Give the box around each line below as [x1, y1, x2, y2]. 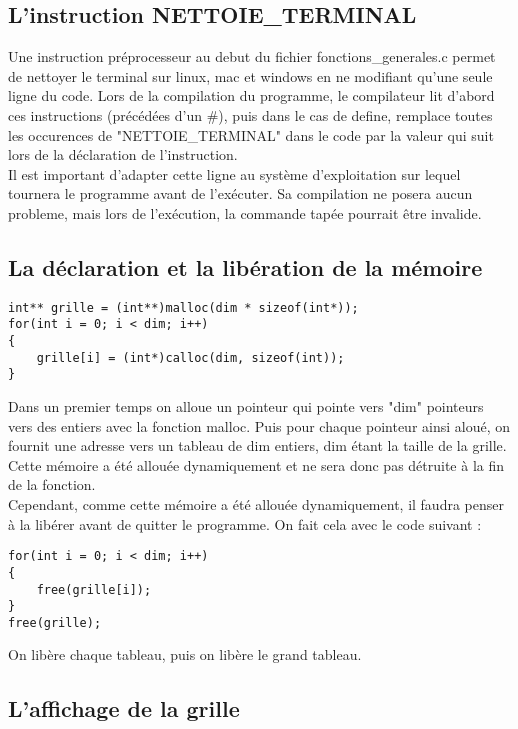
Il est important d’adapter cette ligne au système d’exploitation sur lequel [8, 163, 461, 184]
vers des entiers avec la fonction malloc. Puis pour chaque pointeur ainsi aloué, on [8, 415, 511, 436]
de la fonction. [8, 474, 96, 495]
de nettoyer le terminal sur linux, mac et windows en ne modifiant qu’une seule [8, 65, 493, 86]
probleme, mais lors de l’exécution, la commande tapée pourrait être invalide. [8, 202, 482, 223]
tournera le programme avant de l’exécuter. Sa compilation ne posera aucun [8, 183, 473, 204]
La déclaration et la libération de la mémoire [8, 251, 483, 282]
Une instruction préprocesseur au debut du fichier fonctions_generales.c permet [8, 46, 496, 67]
